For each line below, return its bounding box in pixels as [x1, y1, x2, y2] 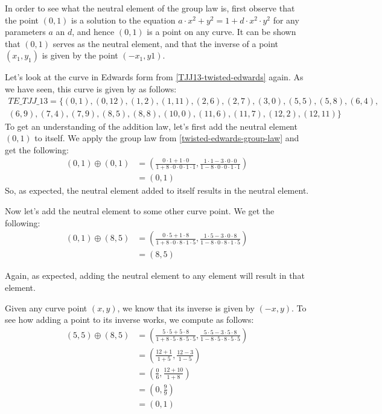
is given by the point [42, 49, 118, 62]
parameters [5, 25, 46, 38]
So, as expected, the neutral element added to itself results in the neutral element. [5, 184, 309, 197]
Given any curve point [5, 301, 88, 314]
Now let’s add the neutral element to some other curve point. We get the [5, 205, 275, 217]
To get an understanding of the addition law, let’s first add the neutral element [5, 119, 298, 132]
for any [273, 13, 299, 26]
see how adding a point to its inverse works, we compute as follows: [5, 313, 254, 326]
